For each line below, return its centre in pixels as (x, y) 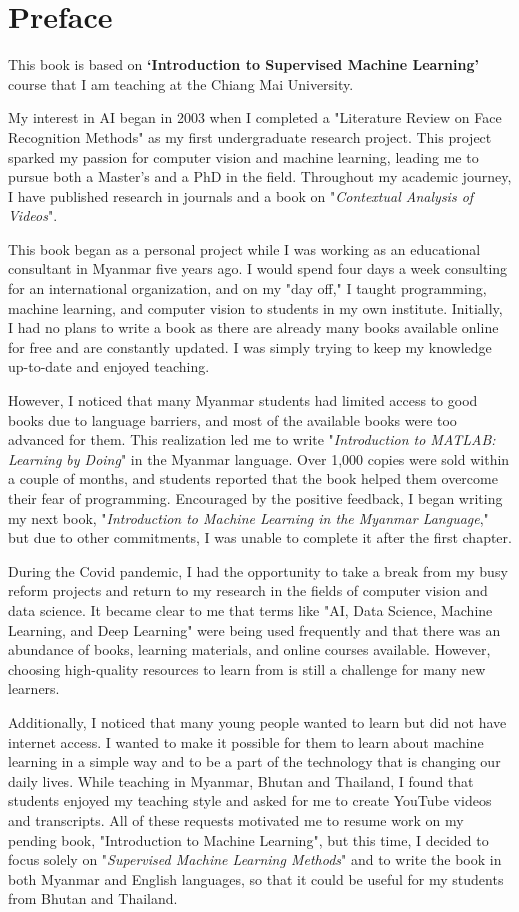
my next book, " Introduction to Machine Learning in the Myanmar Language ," (248, 517)
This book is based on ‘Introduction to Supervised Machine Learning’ (243, 64)
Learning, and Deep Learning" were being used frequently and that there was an (254, 629)
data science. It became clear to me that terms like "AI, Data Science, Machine (250, 609)
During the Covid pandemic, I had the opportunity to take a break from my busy (258, 570)
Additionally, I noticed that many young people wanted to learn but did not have (257, 721)
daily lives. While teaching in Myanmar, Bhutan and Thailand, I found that (241, 780)
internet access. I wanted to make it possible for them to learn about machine (246, 741)
